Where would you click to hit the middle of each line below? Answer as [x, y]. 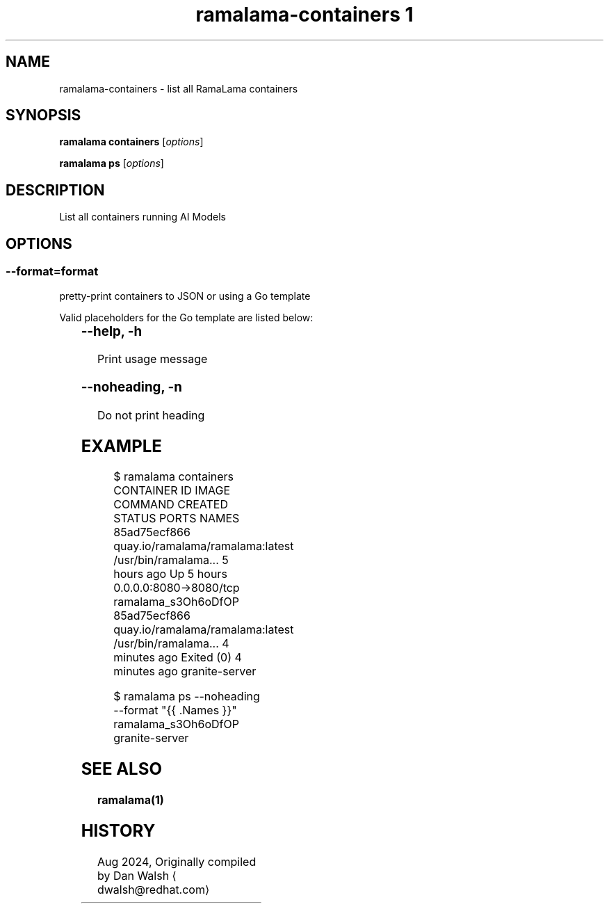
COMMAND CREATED [171, 505]
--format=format [52, 272]
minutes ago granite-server [185, 671]
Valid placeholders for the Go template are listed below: [186, 317]
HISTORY [118, 831]
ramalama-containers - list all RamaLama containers [179, 88]
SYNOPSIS [43, 115]
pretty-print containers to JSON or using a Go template [185, 296]
